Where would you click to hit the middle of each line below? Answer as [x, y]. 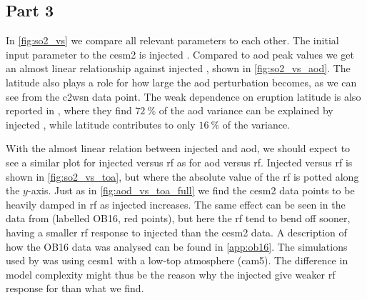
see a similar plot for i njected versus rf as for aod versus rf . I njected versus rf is [179, 162]
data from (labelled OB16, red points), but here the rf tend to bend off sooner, [178, 218]
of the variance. [256, 124]
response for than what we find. [75, 288]
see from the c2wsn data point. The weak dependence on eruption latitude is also [183, 96]
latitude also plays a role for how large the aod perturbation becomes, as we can [181, 82]
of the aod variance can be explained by [246, 110]
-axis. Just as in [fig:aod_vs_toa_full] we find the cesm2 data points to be [191, 190]
